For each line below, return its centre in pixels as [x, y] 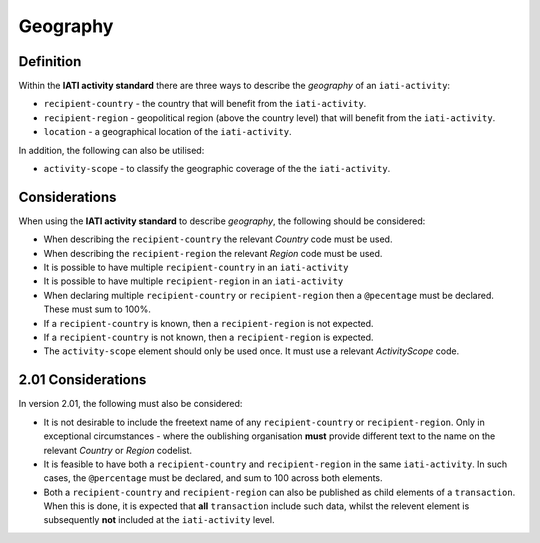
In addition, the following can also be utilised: [111, 150]
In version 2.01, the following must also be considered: [130, 404]
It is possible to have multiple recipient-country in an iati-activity [196, 267]
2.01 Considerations [82, 380]
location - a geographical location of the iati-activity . [167, 132]
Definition [50, 61]
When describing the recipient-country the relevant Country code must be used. [218, 239]
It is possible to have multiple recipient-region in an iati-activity [193, 281]
